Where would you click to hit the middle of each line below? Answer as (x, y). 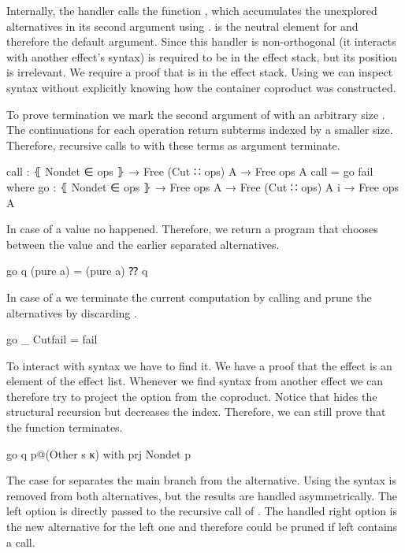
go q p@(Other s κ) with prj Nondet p (98, 453)
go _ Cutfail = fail (52, 339)
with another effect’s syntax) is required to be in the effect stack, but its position (202, 56)
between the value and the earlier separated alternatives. (143, 244)
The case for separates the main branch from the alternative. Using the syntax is (201, 480)
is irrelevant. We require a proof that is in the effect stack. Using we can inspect (200, 72)
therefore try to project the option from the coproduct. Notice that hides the (192, 396)
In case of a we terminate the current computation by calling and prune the (189, 297)
